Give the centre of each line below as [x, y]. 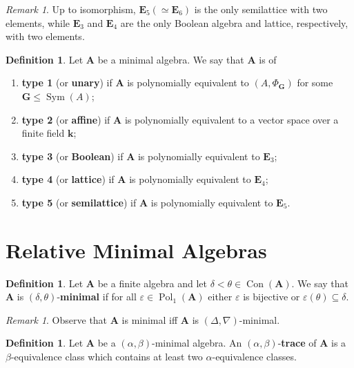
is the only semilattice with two [261, 9]
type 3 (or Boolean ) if [72, 156]
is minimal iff [150, 319]
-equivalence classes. [254, 357]
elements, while [38, 22]
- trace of [297, 343]
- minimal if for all [97, 297]
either [220, 297]
